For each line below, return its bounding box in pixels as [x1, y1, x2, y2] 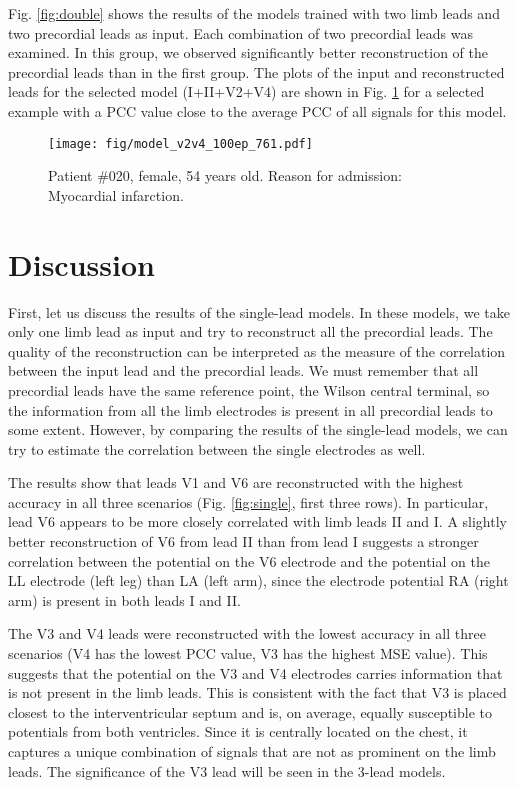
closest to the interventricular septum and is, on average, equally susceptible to [8, 701, 492, 722]
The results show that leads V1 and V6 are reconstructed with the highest [8, 472, 464, 493]
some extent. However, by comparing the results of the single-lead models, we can [8, 419, 508, 440]
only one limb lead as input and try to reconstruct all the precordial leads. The [8, 321, 493, 342]
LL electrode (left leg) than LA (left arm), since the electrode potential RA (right [8, 570, 509, 591]
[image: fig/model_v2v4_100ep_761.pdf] [48, 136, 313, 151]
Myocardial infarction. [48, 184, 184, 205]
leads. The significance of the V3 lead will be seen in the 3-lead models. [8, 760, 446, 781]
